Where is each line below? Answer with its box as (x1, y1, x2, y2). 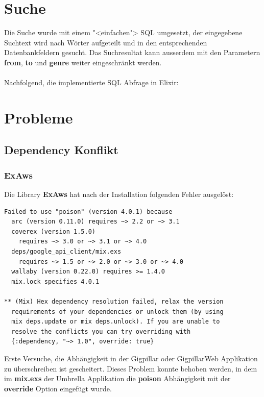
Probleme (4, 107, 73, 128)
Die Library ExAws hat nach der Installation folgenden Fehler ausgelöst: (4, 189, 234, 200)
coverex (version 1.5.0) (11, 228, 95, 235)
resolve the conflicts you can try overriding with (11, 328, 191, 335)
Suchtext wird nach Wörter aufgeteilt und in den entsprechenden (4, 37, 207, 47)
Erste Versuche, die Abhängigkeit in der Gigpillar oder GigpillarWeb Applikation (4, 353, 258, 363)
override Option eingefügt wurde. (4, 383, 112, 393)
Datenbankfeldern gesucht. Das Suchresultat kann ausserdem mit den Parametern (4, 47, 260, 58)
